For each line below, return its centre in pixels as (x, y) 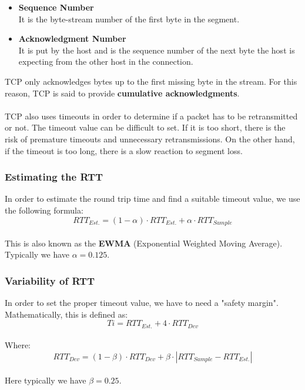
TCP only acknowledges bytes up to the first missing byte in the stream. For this (151, 81)
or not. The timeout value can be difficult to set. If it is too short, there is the (145, 127)
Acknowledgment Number (72, 39)
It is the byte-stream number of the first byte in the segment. (129, 19)
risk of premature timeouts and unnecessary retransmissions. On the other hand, (150, 139)
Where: (18, 345)
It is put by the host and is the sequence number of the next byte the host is (157, 50)
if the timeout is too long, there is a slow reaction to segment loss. (124, 150)
